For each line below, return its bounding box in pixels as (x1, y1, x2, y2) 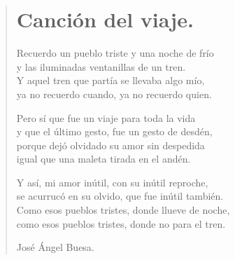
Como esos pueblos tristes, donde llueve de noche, (16, 203, 230, 217)
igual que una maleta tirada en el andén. (16, 151, 191, 166)
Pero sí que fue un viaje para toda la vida (16, 110, 196, 125)
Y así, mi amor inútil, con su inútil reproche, (16, 175, 208, 189)
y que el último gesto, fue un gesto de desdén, (16, 124, 213, 139)
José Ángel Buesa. (16, 240, 94, 254)
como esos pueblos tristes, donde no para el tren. (16, 216, 226, 231)
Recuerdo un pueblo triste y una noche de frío (16, 46, 214, 60)
